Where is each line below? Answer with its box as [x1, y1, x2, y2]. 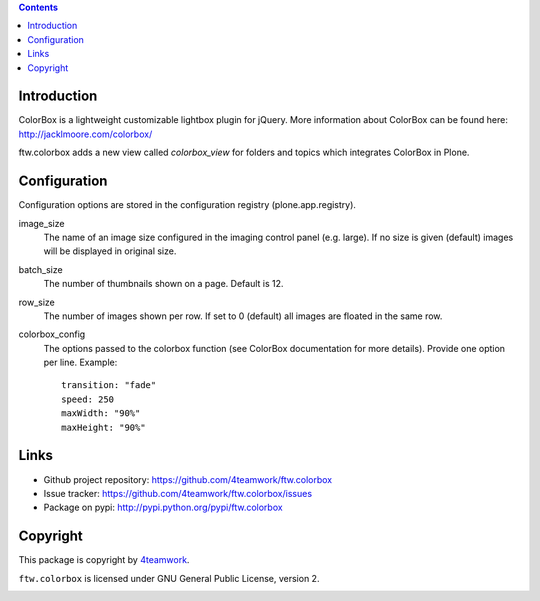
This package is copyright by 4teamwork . [18, 554, 190, 566]
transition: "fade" [61, 380, 157, 391]
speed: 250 [61, 393, 115, 405]
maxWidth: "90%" [61, 408, 141, 419]
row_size [18, 296, 55, 308]
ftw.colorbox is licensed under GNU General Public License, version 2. [18, 572, 320, 584]
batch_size [18, 263, 64, 275]
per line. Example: [43, 356, 118, 369]
